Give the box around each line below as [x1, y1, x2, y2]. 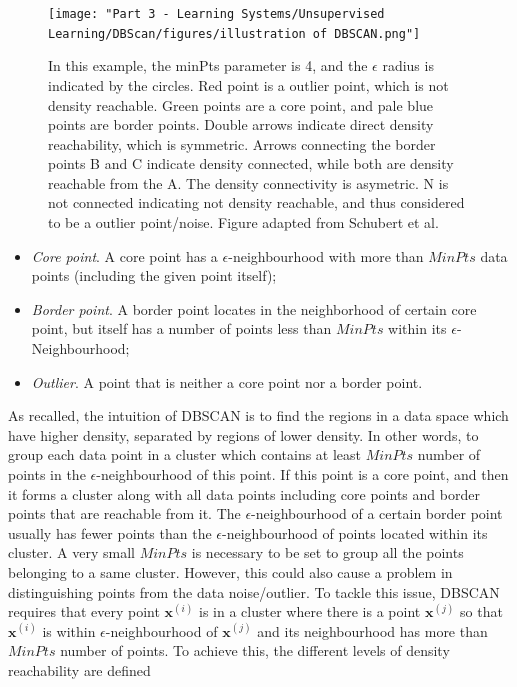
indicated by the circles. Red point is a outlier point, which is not [48, 74, 449, 95]
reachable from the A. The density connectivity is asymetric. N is [48, 172, 449, 193]
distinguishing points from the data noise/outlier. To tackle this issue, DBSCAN [8, 581, 500, 602]
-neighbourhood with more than [228, 245, 424, 266]
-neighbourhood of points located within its [222, 522, 488, 543]
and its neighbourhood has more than [257, 620, 488, 641]
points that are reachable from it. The [8, 503, 241, 524]
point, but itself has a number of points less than [31, 318, 332, 339]
